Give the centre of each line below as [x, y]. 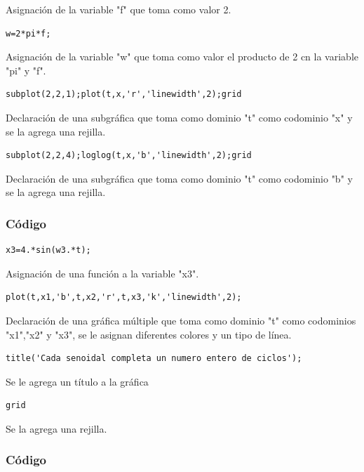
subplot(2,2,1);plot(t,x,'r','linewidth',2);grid [124, 94]
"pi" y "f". [26, 70]
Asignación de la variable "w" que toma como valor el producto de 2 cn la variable [182, 57]
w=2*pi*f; [28, 33]
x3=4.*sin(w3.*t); [48, 250]
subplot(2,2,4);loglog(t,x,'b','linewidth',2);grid [129, 156]
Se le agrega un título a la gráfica [77, 381]
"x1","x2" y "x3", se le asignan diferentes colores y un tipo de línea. [149, 334]
